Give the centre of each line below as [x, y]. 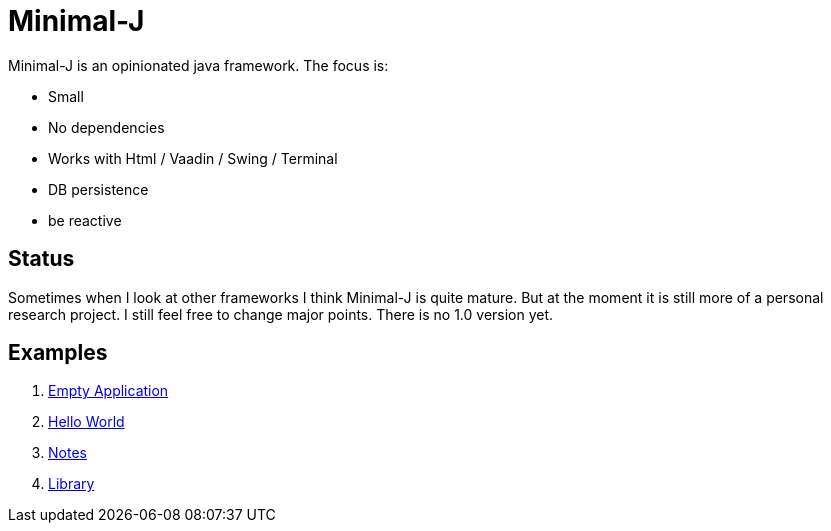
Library [71, 484]
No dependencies [106, 127]
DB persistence [98, 189]
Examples [58, 353]
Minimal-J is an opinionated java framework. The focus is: [198, 65]
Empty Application [108, 391]
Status [41, 259]
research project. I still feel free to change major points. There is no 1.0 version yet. [281, 314]
